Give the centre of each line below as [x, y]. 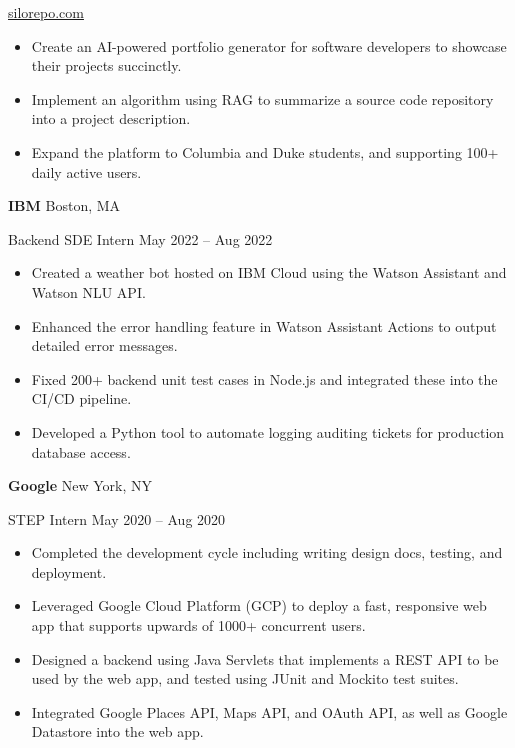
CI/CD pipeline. [81, 398]
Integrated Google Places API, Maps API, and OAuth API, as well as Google [269, 711]
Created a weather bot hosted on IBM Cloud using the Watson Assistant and [269, 272]
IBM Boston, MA [64, 205]
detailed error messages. [104, 345]
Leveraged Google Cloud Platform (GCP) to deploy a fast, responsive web [259, 605]
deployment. [69, 571]
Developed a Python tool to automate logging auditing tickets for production [268, 431]
